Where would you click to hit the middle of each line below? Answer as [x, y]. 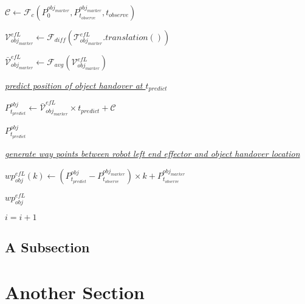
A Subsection [47, 247]
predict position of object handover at [74, 85]
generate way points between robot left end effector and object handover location [152, 154]
